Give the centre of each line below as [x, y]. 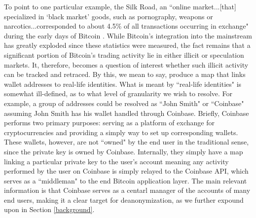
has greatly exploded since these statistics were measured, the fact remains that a [127, 45]
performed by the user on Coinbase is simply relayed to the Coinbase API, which [126, 171]
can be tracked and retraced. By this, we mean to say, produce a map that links [125, 74]
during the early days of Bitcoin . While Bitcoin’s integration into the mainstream [128, 35]
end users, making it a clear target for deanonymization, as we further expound [124, 200]
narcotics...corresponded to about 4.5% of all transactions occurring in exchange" [126, 26]
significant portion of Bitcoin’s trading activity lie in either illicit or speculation [124, 54]
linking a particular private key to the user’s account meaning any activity [116, 161]
